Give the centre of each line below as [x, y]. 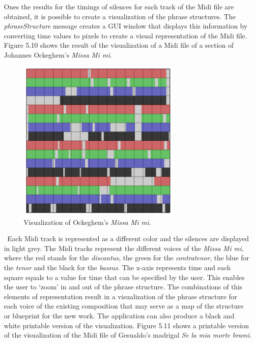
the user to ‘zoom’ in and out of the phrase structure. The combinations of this [123, 287]
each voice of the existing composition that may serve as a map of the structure [124, 306]
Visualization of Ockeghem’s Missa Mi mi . [87, 222]
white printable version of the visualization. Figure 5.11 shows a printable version [127, 325]
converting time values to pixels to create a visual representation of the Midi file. [126, 35]
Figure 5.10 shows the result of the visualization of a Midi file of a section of [119, 45]
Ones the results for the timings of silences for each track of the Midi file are [119, 6]
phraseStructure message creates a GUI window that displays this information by [126, 26]
